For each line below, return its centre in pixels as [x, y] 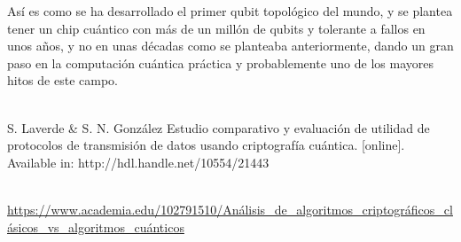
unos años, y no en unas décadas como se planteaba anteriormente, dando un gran [230, 46]
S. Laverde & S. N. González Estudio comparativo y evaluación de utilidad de [219, 127]
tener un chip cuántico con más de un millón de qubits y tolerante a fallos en [216, 28]
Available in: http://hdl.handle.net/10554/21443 [138, 162]
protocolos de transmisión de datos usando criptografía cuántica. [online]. [206, 145]
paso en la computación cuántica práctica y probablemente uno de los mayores [220, 62]
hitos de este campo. [63, 80]
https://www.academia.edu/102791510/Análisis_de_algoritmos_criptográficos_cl [230, 209]
